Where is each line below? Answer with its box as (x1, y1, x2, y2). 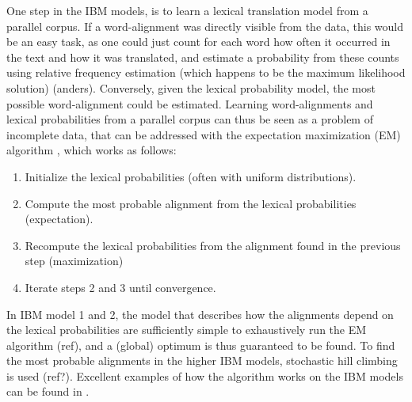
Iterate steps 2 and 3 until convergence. (25, 279, 216, 295)
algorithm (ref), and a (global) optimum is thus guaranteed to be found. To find (6, 336, 395, 353)
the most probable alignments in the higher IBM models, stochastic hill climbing (6, 352, 398, 369)
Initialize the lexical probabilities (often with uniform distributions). (25, 168, 357, 184)
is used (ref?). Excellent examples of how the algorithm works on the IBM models (6, 367, 403, 384)
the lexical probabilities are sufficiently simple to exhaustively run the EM (6, 321, 367, 338)
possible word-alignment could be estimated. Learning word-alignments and (6, 95, 373, 112)
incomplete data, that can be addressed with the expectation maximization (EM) (6, 126, 401, 142)
